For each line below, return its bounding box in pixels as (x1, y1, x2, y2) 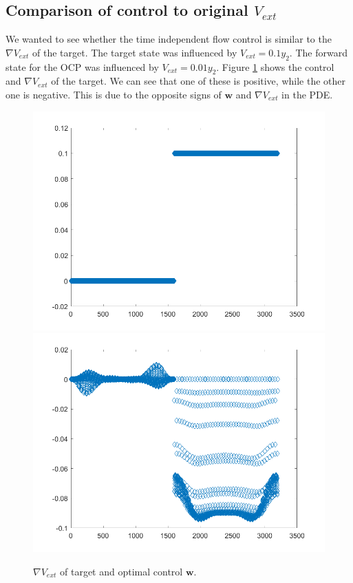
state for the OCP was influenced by (6, 59, 159, 74)
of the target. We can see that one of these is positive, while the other (51, 74, 345, 88)
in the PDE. (281, 87, 333, 101)
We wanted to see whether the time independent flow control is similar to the (6, 32, 332, 46)
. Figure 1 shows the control (216, 59, 334, 74)
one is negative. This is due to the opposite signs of (6, 87, 222, 101)
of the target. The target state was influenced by (32, 45, 237, 59)
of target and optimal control (60, 564, 183, 578)
